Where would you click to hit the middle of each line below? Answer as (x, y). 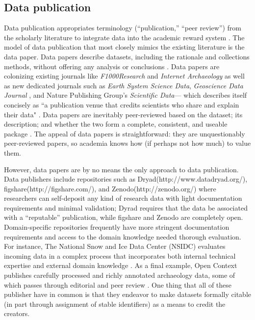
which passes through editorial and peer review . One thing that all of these (118, 284)
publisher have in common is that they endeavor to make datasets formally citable (128, 294)
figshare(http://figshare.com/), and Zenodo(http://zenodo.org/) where (110, 188)
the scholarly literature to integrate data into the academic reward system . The (124, 37)
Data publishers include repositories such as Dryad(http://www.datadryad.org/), (126, 179)
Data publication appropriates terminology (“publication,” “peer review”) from (123, 28)
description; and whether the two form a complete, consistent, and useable (116, 124)
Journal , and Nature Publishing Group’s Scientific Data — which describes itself (126, 95)
